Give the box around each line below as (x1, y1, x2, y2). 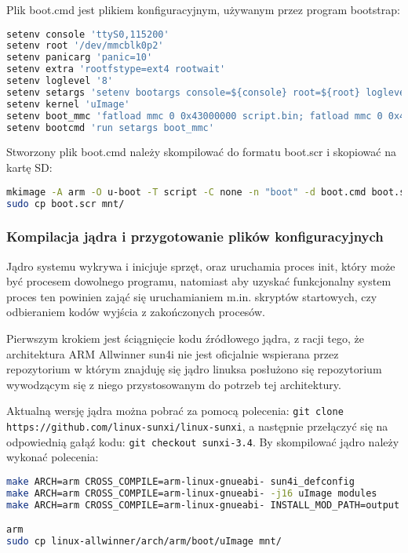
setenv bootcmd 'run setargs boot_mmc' (6, 122, 214, 133)
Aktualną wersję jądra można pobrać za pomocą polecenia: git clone (6, 402, 344, 419)
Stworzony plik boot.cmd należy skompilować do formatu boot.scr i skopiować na (6, 144, 396, 160)
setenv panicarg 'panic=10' (6, 52, 153, 64)
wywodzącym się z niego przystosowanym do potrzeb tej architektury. (6, 376, 341, 392)
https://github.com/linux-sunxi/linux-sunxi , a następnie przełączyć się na (6, 418, 388, 435)
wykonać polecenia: (6, 449, 99, 465)
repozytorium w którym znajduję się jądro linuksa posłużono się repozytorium (6, 361, 382, 377)
